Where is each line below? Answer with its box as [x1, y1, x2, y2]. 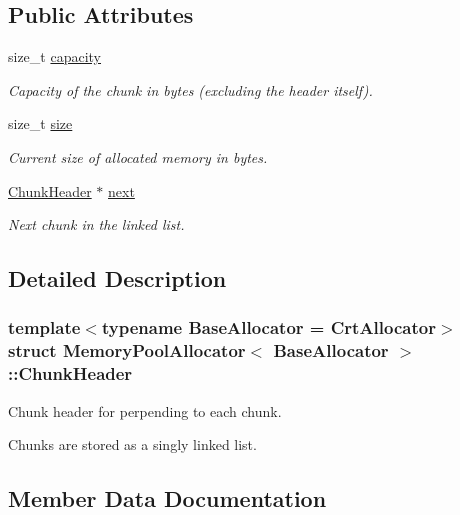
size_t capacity [8, 46, 102, 67]
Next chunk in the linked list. [8, 214, 185, 235]
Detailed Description [8, 263, 227, 294]
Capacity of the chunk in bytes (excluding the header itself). [8, 79, 373, 100]
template [8, 315, 81, 340]
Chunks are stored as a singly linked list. [8, 434, 257, 455]
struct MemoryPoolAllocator [8, 338, 246, 363]
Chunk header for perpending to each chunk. [8, 400, 282, 421]
